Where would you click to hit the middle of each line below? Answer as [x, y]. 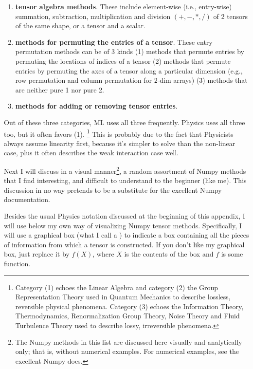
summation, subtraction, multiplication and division [93, 16]
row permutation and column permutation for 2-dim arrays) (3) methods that [131, 80]
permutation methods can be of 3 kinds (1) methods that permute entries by [130, 51]
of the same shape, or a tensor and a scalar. [80, 26]
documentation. [27, 199]
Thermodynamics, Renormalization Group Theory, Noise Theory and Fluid [127, 316]
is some [232, 254]
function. [17, 263]
